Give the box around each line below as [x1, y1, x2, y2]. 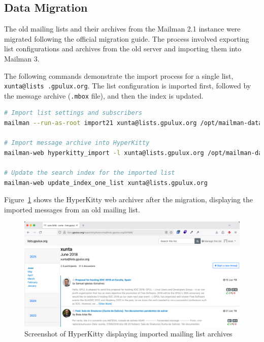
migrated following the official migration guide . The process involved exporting [4, 33, 249, 44]
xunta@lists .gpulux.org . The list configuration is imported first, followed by [4, 80, 251, 91]
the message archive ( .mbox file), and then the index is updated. [4, 90, 204, 101]
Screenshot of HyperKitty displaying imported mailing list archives [24, 328, 233, 339]
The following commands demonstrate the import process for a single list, [4, 70, 234, 81]
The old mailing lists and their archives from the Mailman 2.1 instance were [4, 23, 241, 34]
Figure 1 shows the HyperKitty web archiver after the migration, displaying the [4, 194, 253, 205]
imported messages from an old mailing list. [4, 204, 140, 214]
